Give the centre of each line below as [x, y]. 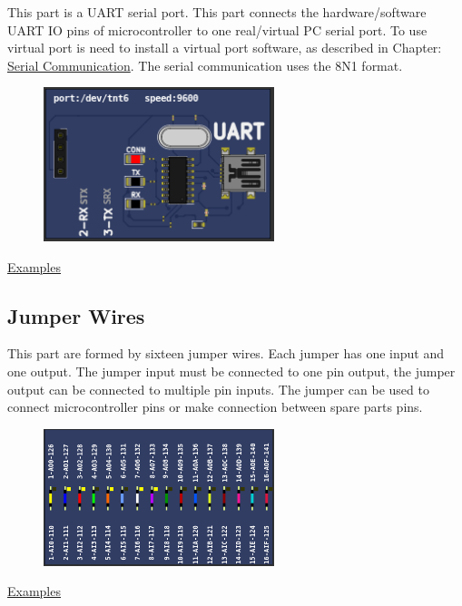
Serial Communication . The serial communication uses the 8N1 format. [205, 65]
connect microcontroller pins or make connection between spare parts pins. [215, 407]
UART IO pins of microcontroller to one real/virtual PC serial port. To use [217, 29]
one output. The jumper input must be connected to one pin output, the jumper [231, 371]
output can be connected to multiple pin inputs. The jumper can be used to [218, 389]
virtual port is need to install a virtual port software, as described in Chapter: [225, 48]
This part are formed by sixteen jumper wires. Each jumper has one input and [226, 353]
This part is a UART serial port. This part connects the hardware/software [217, 12]
